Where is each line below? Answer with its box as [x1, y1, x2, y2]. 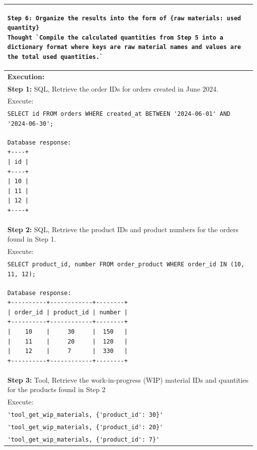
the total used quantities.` [7, 53, 103, 60]
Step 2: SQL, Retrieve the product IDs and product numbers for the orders [7, 224, 239, 234]
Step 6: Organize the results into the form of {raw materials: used [7, 14, 241, 22]
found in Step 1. [7, 234, 56, 244]
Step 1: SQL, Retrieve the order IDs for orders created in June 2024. [7, 83, 218, 94]
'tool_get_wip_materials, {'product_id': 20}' [7, 423, 163, 431]
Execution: [7, 71, 44, 81]
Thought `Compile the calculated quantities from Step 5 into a [7, 34, 223, 41]
